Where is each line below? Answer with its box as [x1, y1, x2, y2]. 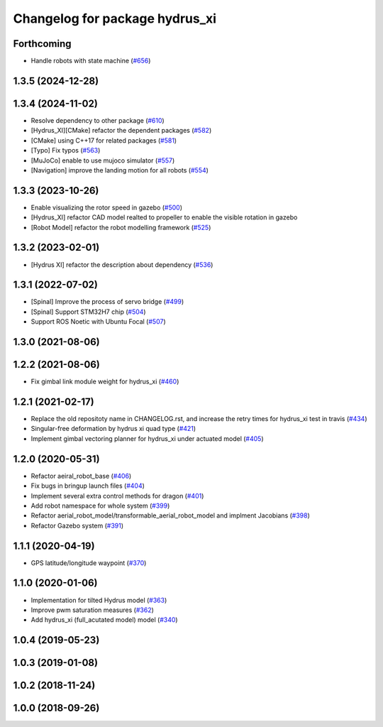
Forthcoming [13, 38, 72, 50]
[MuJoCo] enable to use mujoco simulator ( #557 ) [30, 156, 175, 165]
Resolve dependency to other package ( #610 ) [30, 116, 165, 124]
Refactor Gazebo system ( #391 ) [30, 521, 124, 530]
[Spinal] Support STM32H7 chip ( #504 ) [30, 307, 146, 316]
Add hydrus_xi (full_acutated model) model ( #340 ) [30, 616, 178, 624]
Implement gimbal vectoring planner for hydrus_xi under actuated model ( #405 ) [30, 434, 264, 443]
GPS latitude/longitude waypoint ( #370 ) [30, 558, 147, 567]
